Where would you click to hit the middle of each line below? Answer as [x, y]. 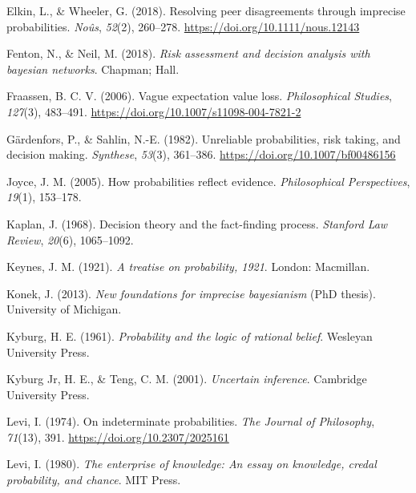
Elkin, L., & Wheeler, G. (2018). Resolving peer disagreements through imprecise [206, 10]
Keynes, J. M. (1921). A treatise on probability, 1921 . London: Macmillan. [188, 267]
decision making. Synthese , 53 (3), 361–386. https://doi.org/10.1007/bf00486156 [201, 154]
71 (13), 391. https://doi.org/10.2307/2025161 [118, 436]
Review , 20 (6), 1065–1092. [70, 239]
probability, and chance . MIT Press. [94, 480]
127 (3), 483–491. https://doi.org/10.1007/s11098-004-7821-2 [154, 111]
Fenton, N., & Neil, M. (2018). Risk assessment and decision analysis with [188, 53]
